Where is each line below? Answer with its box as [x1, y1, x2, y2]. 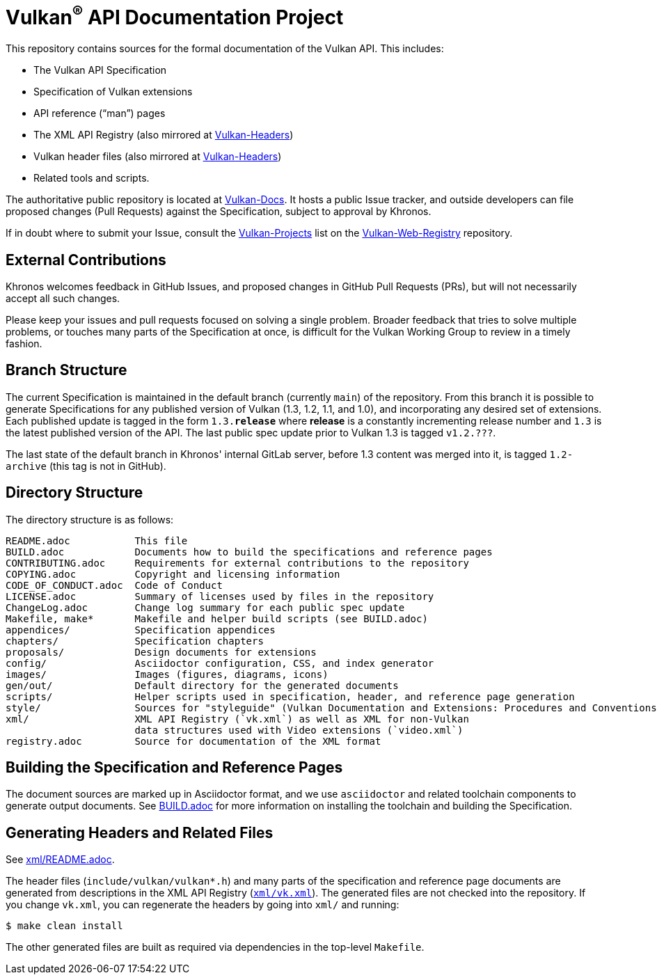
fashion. [6, 337, 42, 349]
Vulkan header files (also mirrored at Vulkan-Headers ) [33, 150, 282, 163]
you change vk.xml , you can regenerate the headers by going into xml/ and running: [6, 899, 399, 911]
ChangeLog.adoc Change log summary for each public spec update [6, 601, 405, 613]
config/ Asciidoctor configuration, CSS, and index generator [6, 657, 434, 669]
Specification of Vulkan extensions [33, 86, 193, 98]
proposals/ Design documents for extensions [6, 646, 317, 658]
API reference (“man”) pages [33, 107, 166, 120]
